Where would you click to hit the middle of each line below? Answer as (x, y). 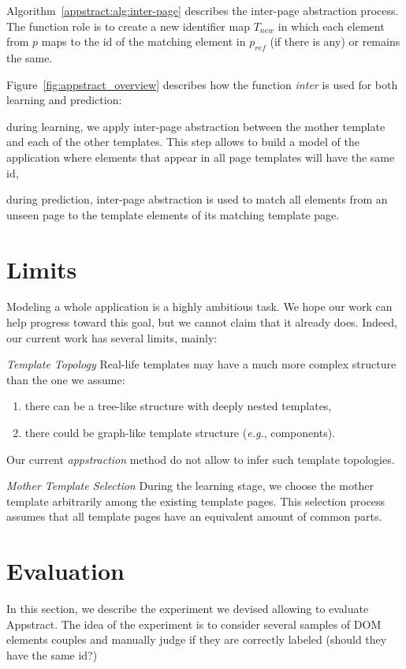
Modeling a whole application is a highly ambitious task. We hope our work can (199, 306)
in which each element (331, 26)
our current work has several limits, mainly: (112, 337)
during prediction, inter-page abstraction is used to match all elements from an (197, 199)
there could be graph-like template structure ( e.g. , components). (180, 433)
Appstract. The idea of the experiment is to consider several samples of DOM (194, 624)
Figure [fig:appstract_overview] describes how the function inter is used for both (202, 84)
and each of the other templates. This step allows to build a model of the (183, 142)
